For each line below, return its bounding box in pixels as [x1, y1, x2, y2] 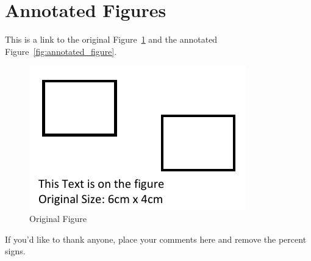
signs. [5, 245, 26, 257]
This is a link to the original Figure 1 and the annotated [5, 33, 218, 46]
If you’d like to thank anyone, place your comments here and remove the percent [5, 232, 307, 245]
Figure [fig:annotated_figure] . [5, 45, 117, 57]
